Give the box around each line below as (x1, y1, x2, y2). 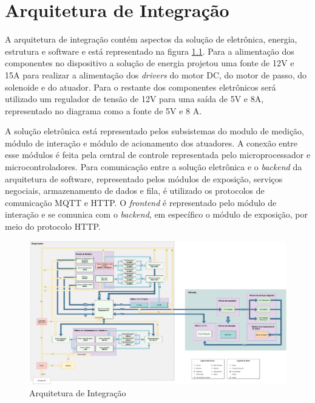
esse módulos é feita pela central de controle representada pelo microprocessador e (5, 148, 311, 161)
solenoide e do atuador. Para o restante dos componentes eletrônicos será (5, 80, 276, 93)
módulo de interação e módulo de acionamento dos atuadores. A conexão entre (5, 136, 298, 149)
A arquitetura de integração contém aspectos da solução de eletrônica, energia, (5, 33, 297, 46)
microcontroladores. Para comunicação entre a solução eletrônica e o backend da (5, 160, 302, 173)
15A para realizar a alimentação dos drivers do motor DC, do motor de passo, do (5, 68, 307, 81)
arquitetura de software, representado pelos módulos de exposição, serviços (5, 172, 283, 185)
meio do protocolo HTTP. (5, 220, 101, 233)
